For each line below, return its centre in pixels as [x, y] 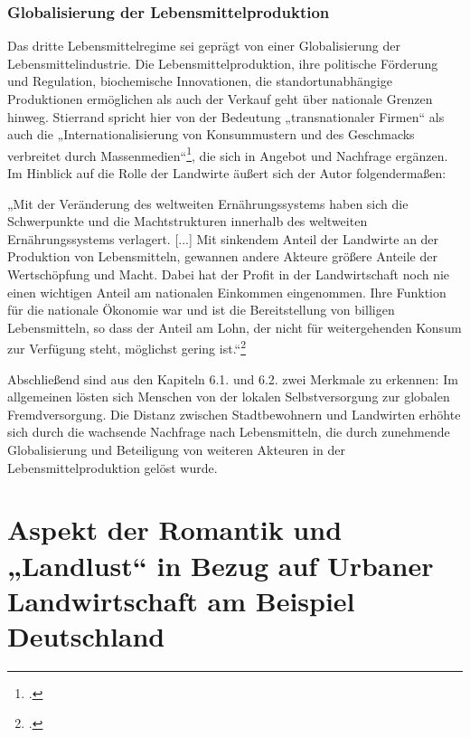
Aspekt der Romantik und [175, 529]
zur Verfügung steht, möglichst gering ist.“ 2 [127, 347]
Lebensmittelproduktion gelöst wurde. [113, 467]
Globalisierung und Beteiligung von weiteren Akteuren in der [176, 449]
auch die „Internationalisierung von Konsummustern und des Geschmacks [211, 134]
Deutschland [86, 635]
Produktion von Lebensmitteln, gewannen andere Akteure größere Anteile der [222, 256]
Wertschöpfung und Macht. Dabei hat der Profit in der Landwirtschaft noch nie [229, 274]
